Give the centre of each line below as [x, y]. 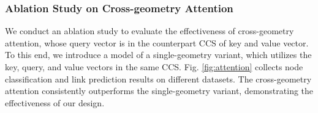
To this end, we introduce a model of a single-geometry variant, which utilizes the [158, 55]
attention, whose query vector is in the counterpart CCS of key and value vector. [157, 42]
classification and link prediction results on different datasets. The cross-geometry [158, 78]
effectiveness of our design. [55, 102]
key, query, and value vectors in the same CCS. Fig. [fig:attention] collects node [154, 67]
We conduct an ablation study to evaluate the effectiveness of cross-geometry [150, 31]
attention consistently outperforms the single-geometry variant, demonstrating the [159, 91]
